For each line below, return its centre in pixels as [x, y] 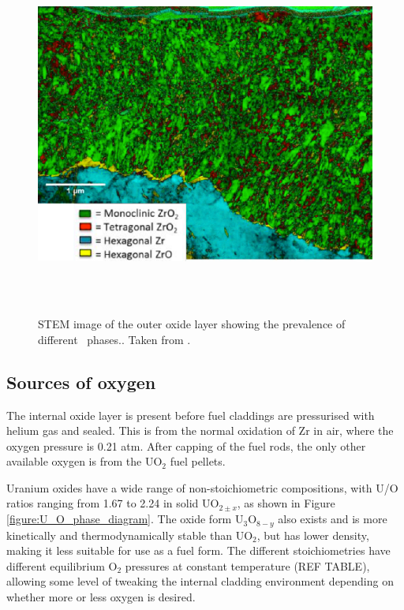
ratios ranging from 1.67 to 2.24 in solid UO [113, 503]
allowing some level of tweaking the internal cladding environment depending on [200, 581]
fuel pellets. [198, 461]
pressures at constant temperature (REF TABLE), [247, 565]
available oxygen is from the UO [84, 461]
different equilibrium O [62, 565]
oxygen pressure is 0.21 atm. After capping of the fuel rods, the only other [186, 445]
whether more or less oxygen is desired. [101, 596]
